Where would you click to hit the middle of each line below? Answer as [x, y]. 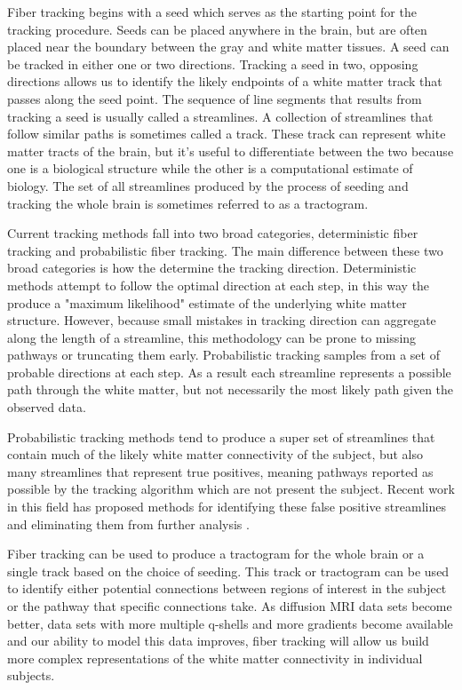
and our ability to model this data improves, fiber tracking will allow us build [218, 641]
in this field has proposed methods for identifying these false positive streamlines [227, 507]
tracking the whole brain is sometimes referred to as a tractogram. [188, 203]
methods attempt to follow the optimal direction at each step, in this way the [219, 285]
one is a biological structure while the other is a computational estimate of [210, 168]
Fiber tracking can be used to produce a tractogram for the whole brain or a [216, 554]
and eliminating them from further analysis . [128, 523]
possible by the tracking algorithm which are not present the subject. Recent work [231, 489]
